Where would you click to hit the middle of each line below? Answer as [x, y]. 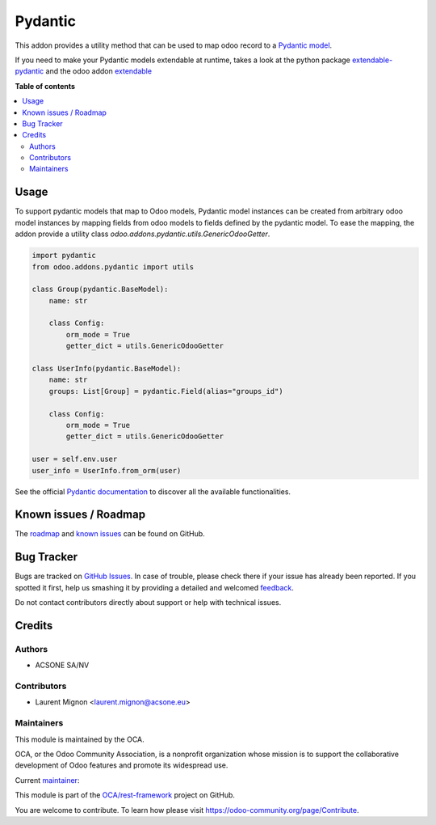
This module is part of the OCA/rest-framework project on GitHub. [125, 795]
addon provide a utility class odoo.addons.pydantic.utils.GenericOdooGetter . [143, 234]
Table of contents [45, 86]
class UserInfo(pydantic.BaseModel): [107, 369]
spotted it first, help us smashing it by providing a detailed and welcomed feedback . [155, 587]
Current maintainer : [47, 780]
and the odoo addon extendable [99, 71]
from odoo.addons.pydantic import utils [113, 267]
